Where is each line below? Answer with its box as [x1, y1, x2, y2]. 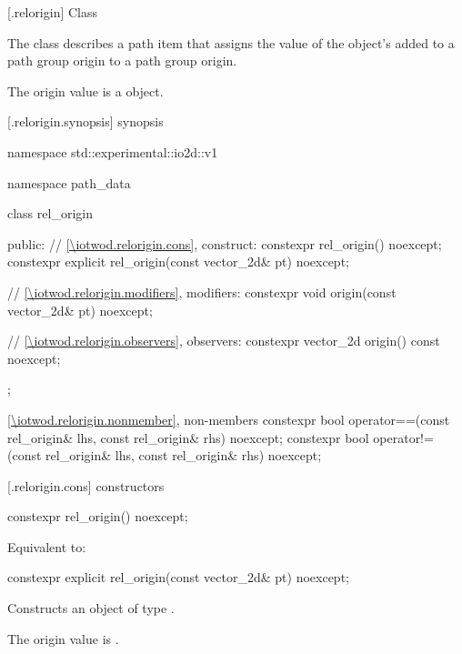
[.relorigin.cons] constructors [7, 476, 165, 495]
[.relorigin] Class [7, 3, 98, 21]
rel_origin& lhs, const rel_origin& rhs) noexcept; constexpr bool [7, 428, 369, 447]
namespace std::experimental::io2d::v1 [7, 142, 218, 161]
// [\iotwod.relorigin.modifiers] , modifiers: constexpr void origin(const [7, 282, 397, 301]
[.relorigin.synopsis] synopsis [7, 112, 164, 131]
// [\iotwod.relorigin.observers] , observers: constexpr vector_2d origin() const [7, 331, 440, 350]
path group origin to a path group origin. [7, 51, 237, 70]
